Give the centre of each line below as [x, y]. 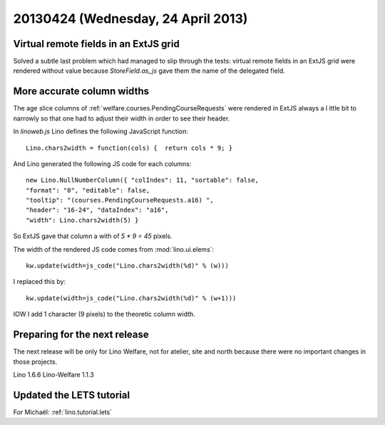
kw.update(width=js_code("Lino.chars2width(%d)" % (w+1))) [131, 298]
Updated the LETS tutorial [72, 395]
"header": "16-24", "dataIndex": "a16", [97, 210]
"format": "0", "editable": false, [88, 190]
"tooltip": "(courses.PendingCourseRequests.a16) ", [120, 200]
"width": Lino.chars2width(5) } [82, 220]
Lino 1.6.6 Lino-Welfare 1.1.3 [53, 374]
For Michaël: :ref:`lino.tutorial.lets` [63, 412]
